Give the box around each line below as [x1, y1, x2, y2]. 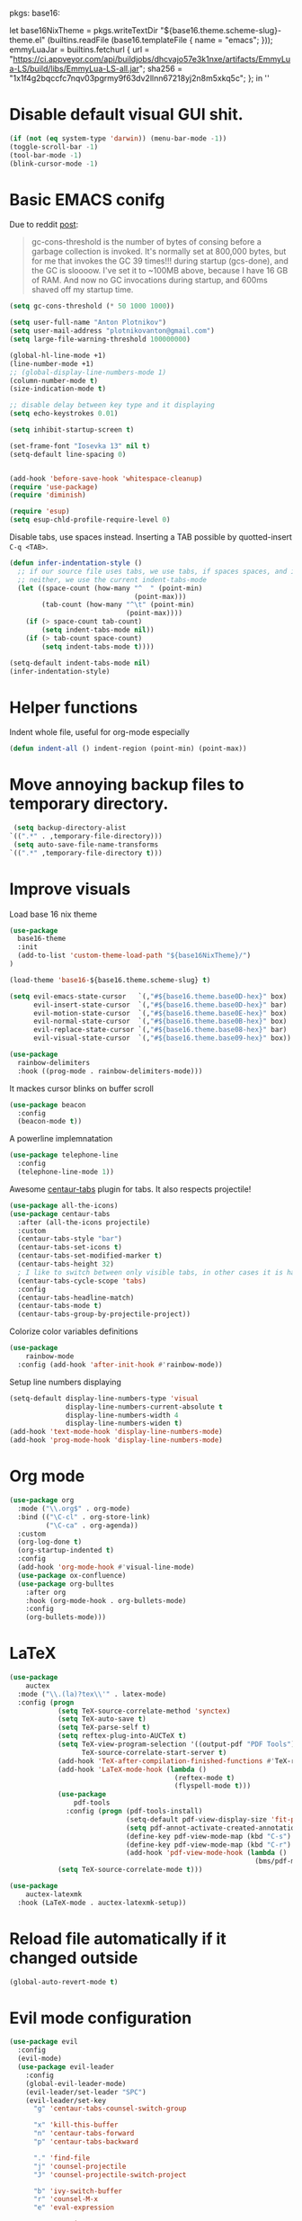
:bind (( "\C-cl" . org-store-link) [17, 1512, 151, 1521]
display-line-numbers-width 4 [66, 1411, 179, 1419]
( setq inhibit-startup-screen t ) [9, 425, 135, 434]
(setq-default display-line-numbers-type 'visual [9, 1393, 200, 1402]
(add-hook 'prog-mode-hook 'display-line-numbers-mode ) [9, 1436, 223, 1445]
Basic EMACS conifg [9, 189, 165, 210]
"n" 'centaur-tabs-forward [32, 2129, 135, 2138]
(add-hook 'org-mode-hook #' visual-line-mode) [17, 1563, 195, 1572]
